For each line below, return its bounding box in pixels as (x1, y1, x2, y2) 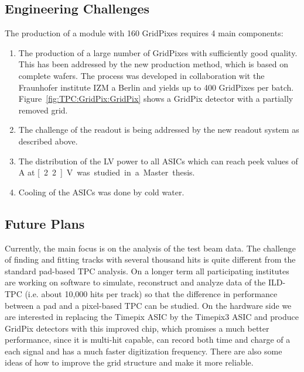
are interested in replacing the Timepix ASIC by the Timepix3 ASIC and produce (5, 311, 299, 323)
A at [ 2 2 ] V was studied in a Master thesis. (18, 166, 195, 178)
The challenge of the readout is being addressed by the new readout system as (18, 123, 299, 136)
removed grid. (18, 104, 68, 116)
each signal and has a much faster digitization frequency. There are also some (5, 345, 282, 357)
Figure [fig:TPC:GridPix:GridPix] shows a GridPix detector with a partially (18, 92, 293, 105)
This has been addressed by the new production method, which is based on (18, 58, 289, 70)
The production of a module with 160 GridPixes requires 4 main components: (5, 27, 283, 39)
